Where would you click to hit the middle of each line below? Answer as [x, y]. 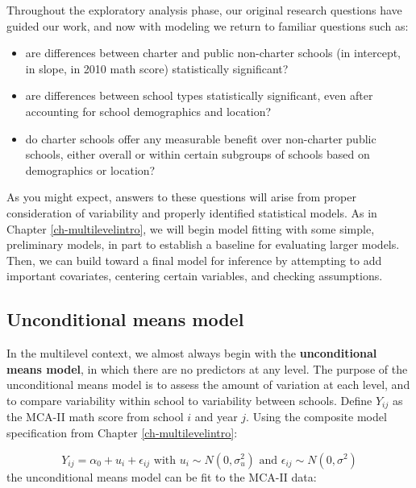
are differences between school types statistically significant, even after [199, 95]
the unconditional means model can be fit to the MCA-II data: [162, 476]
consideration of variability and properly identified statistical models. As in [192, 212]
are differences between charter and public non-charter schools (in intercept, [213, 53]
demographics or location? [90, 170]
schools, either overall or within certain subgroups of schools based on [198, 154]
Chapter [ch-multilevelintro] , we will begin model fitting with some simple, [191, 228]
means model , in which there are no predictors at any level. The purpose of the [207, 368]
